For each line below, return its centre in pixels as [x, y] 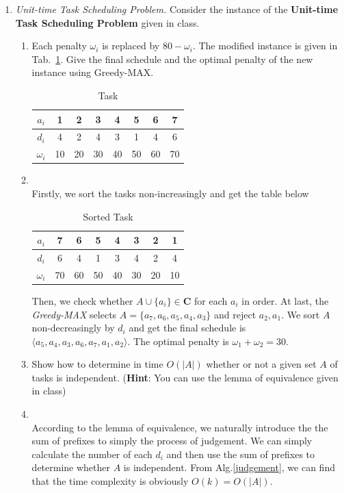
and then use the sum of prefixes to [241, 454]
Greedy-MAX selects [74, 314]
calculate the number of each [92, 454]
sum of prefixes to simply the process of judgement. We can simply [172, 441]
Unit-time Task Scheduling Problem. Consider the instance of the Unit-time [177, 9]
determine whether [71, 467]
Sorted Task [108, 216]
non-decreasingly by [73, 328]
